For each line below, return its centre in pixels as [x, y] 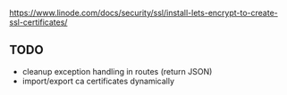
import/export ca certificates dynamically [98, 81]
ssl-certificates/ [38, 22]
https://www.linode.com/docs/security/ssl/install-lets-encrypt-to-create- [144, 13]
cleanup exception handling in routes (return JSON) [117, 71]
